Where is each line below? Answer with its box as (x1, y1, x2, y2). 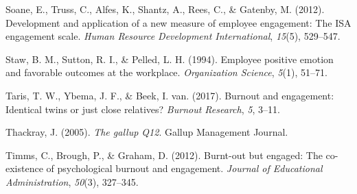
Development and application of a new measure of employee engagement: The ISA (5, 15, 352, 29)
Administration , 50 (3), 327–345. (5, 174, 139, 189)
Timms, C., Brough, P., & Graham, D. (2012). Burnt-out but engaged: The (5, 147, 323, 162)
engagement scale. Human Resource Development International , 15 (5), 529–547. (5, 29, 341, 43)
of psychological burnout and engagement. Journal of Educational (46, 161, 323, 175)
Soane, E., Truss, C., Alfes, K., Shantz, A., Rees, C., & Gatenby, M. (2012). (5, 2, 325, 16)
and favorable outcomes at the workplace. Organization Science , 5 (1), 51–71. (5, 65, 327, 80)
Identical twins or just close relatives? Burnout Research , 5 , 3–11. (5, 101, 280, 116)
